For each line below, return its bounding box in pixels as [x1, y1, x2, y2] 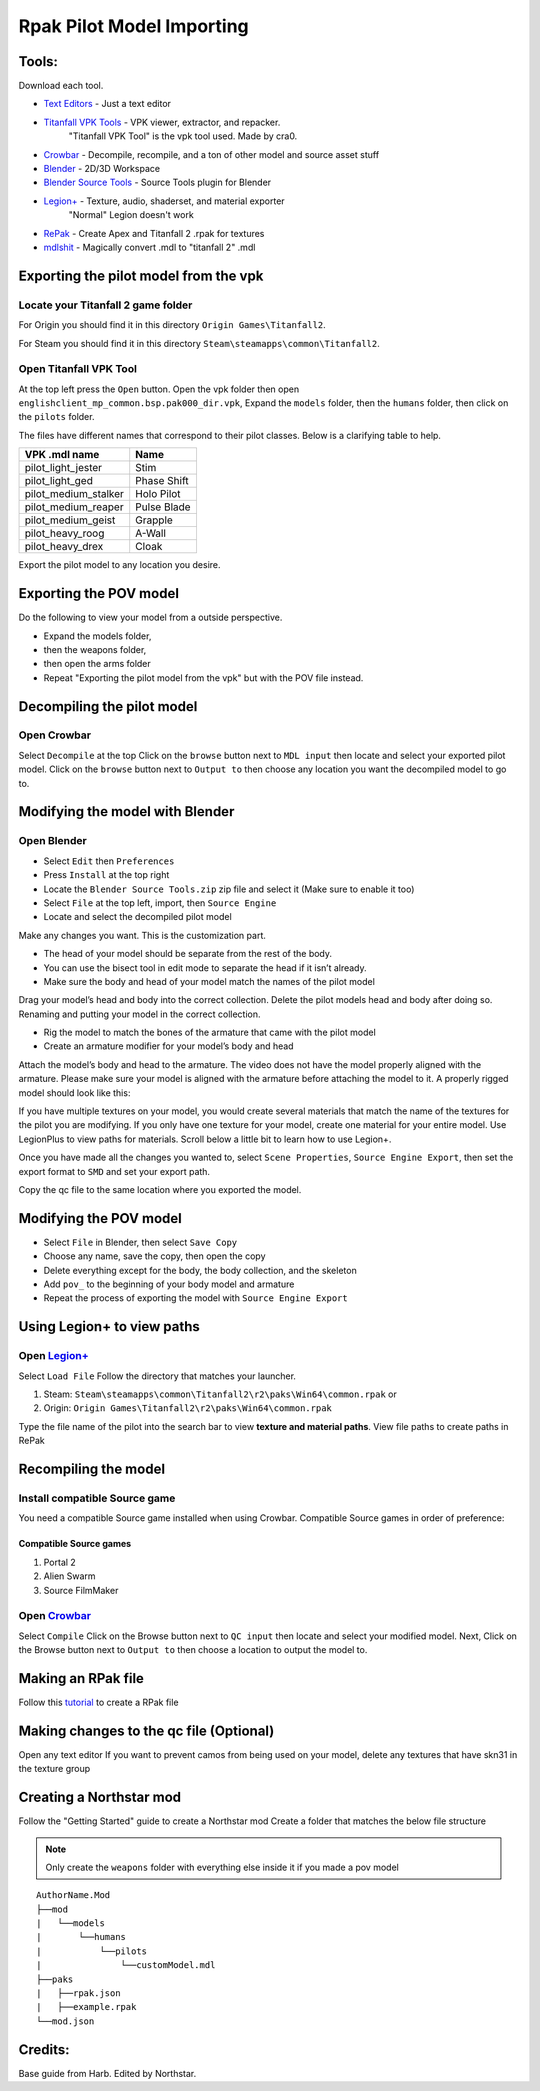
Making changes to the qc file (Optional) [18, 1722, 275, 1739]
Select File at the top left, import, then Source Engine [43, 896, 277, 909]
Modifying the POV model [18, 1210, 182, 1227]
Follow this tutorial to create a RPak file [18, 1696, 179, 1708]
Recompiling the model [18, 1460, 165, 1477]
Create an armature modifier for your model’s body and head [43, 1040, 294, 1052]
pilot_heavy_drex [24, 540, 104, 554]
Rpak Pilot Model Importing [18, 15, 249, 37]
